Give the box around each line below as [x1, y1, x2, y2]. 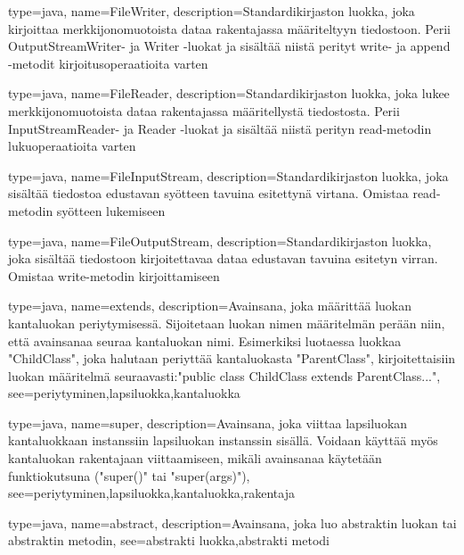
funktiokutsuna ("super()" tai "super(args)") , [8, 466, 250, 485]
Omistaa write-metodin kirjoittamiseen [8, 266, 220, 285]
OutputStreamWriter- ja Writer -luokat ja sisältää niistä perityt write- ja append [8, 37, 451, 55]
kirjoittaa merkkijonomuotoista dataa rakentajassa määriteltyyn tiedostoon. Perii [8, 19, 451, 37]
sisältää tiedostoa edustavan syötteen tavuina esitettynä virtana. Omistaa [8, 184, 409, 203]
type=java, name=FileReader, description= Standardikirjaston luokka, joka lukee [8, 84, 450, 103]
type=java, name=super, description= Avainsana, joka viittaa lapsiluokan [8, 413, 408, 432]
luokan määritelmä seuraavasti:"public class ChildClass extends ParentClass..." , [8, 366, 441, 385]
